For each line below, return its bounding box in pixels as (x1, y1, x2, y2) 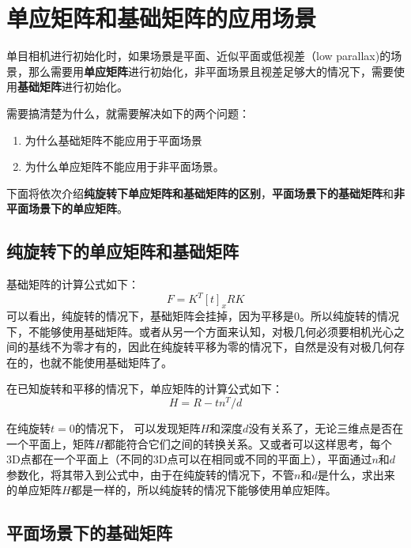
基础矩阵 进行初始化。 (17, 78, 128, 95)
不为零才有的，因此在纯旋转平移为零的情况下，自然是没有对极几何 (50, 338, 394, 355)
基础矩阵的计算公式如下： (6, 276, 139, 293)
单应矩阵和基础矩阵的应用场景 (6, 2, 317, 34)
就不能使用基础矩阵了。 (50, 353, 172, 370)
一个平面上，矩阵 (6, 435, 95, 452)
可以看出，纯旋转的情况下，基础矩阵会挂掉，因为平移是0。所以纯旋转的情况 (6, 307, 399, 323)
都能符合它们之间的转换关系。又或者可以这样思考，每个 (104, 435, 392, 452)
